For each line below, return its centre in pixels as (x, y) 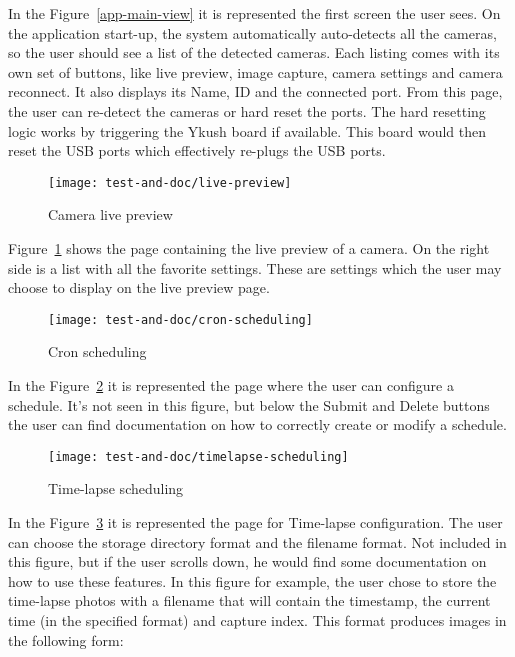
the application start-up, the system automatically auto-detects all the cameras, (252, 32)
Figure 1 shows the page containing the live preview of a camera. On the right (249, 248)
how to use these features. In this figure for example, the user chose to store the (252, 580)
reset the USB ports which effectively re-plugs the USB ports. (197, 150)
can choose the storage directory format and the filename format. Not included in (257, 541)
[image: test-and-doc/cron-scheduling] (180, 319)
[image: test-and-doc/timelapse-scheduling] (198, 456)
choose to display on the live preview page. (139, 287)
